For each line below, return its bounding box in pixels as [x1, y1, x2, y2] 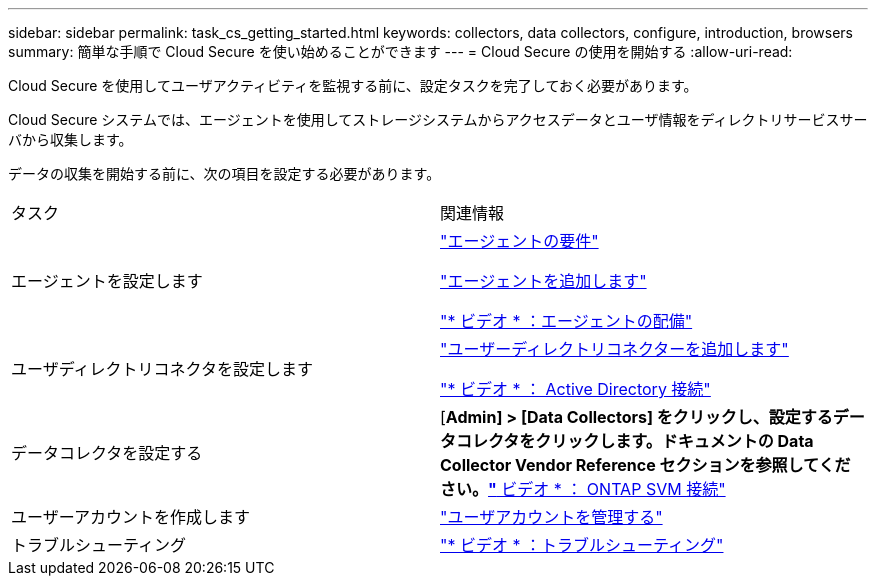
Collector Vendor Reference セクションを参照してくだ [440, 455, 851, 475]
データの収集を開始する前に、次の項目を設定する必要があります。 [8, 165, 441, 182]
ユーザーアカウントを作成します [11, 507, 251, 527]
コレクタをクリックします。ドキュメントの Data [456, 431, 814, 451]
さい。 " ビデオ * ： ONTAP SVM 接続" [440, 479, 726, 499]
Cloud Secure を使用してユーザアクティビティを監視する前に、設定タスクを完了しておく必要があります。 [8, 77, 698, 94]
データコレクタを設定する [11, 443, 203, 463]
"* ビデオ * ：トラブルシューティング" [440, 535, 724, 555]
